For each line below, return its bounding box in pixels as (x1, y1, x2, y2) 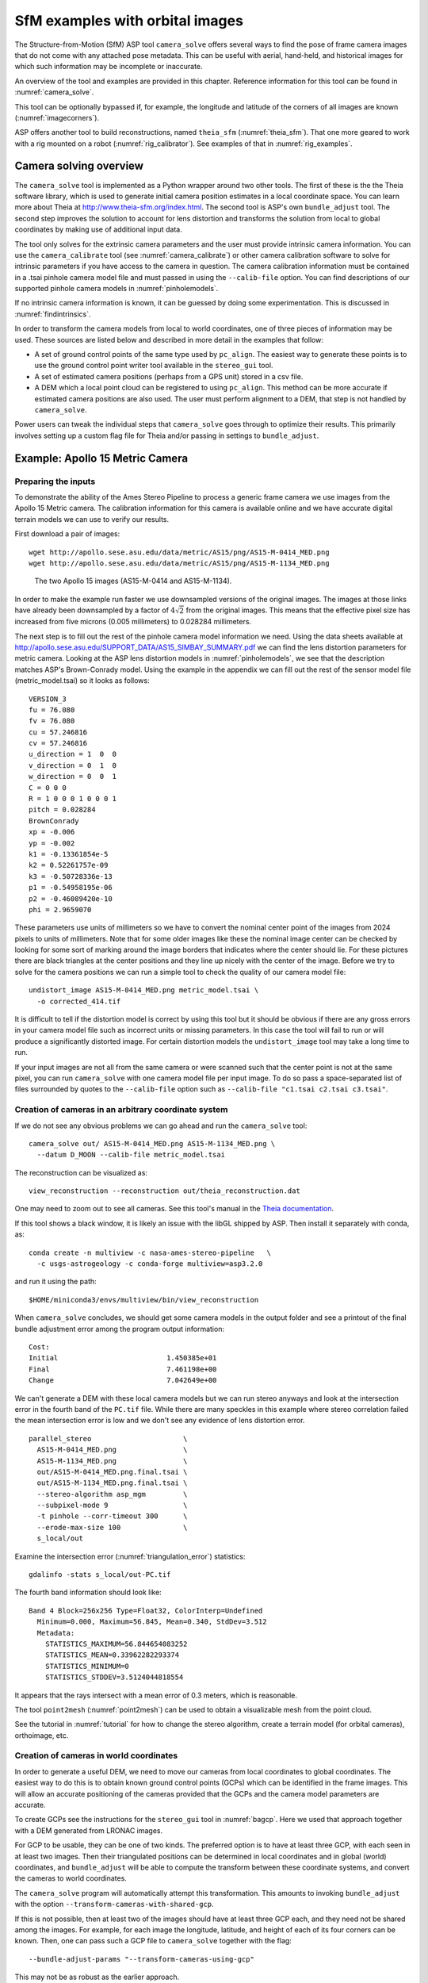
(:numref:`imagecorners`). (14, 113, 99, 122)
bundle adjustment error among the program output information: (14, 1324, 225, 1333)
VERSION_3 (29, 694, 67, 704)
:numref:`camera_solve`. (14, 87, 94, 97)
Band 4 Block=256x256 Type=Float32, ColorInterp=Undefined (29, 1606, 263, 1615)
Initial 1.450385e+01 (29, 1353, 217, 1363)
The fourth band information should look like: (14, 1587, 162, 1598)
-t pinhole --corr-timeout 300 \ (36, 1512, 188, 1521)
